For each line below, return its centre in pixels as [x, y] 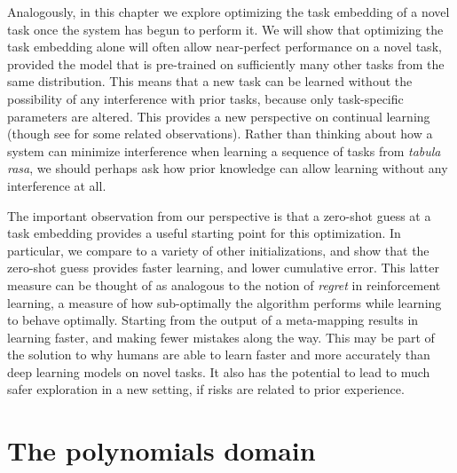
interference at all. [57, 185]
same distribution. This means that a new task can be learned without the [210, 81]
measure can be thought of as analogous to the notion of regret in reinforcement [224, 284]
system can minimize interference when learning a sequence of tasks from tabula [224, 150]
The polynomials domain [162, 450]
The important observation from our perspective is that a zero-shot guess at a [219, 215]
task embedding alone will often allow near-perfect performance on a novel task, [225, 47]
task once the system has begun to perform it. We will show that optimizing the [225, 29]
